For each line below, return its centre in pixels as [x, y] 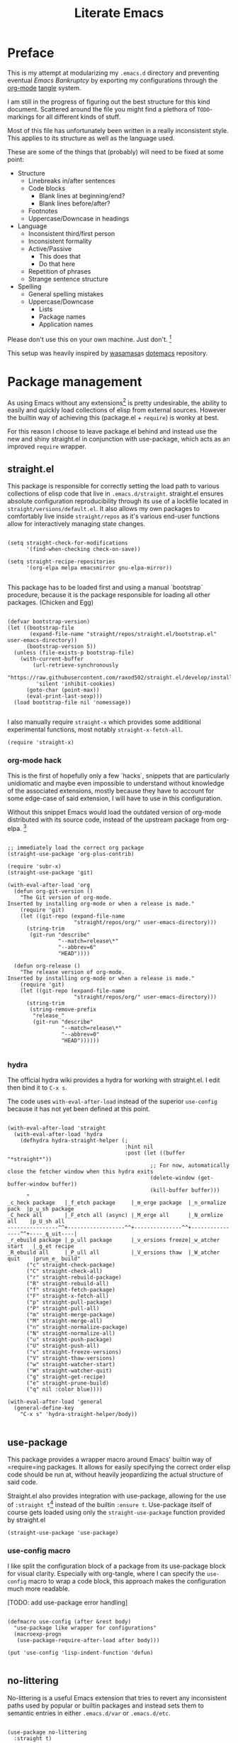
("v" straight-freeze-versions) [74, 1352]
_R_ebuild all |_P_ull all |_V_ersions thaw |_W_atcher [114, 1253]
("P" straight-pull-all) [63, 1309]
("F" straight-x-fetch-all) [68, 1296]
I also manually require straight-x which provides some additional [104, 722]
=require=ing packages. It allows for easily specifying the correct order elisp [119, 1467]
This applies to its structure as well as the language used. [91, 138]
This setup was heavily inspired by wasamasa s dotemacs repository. [108, 353]
